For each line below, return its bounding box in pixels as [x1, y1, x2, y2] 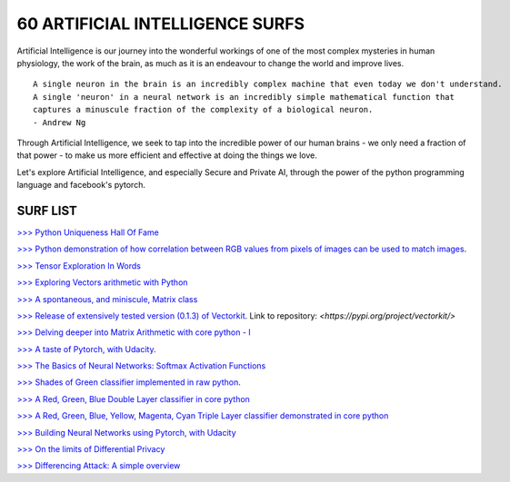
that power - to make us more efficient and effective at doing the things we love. [16, 150, 317, 161]
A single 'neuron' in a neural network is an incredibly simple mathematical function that [33, 92, 455, 102]
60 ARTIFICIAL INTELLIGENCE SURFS [16, 14, 305, 34]
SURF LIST [16, 202, 77, 218]
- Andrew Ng [33, 117, 86, 127]
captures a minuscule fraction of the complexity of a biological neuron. [33, 104, 374, 115]
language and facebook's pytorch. [16, 180, 145, 191]
